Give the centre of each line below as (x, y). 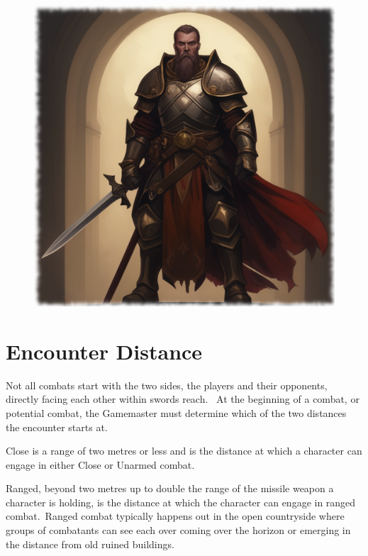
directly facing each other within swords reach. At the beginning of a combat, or (183, 399)
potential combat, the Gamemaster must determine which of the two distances (176, 412)
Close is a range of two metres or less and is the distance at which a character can (184, 451)
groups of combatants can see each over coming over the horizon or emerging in (178, 530)
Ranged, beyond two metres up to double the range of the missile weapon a (170, 488)
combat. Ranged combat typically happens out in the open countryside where (175, 516)
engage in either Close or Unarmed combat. (100, 464)
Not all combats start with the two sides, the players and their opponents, (167, 385)
